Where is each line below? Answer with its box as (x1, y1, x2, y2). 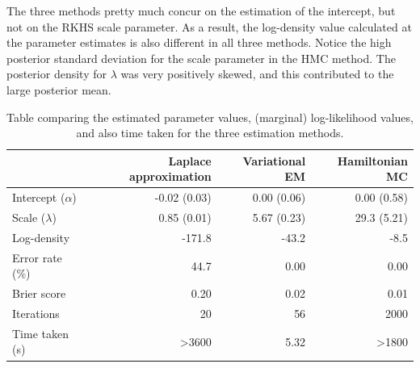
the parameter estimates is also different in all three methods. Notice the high (6, 34, 392, 51)
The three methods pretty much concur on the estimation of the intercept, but (6, 2, 396, 19)
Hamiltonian (337, 152, 408, 169)
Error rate (12, 249, 62, 266)
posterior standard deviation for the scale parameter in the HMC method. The (6, 49, 396, 66)
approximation (128, 168, 212, 185)
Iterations (12, 305, 60, 321)
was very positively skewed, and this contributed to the (120, 65, 394, 82)
